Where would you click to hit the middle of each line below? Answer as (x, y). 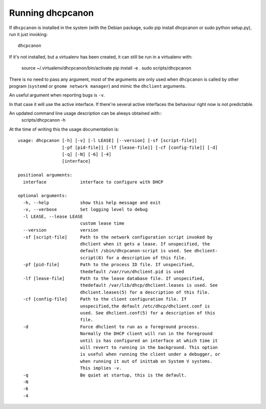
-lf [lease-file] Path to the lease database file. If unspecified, (114, 279)
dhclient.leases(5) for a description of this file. (145, 292)
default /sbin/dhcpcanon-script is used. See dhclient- (149, 251)
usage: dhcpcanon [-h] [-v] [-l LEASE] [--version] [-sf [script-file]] (107, 141)
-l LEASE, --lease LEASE (53, 216)
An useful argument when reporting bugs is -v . (57, 95)
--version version (61, 230)
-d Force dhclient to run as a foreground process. (111, 327)
